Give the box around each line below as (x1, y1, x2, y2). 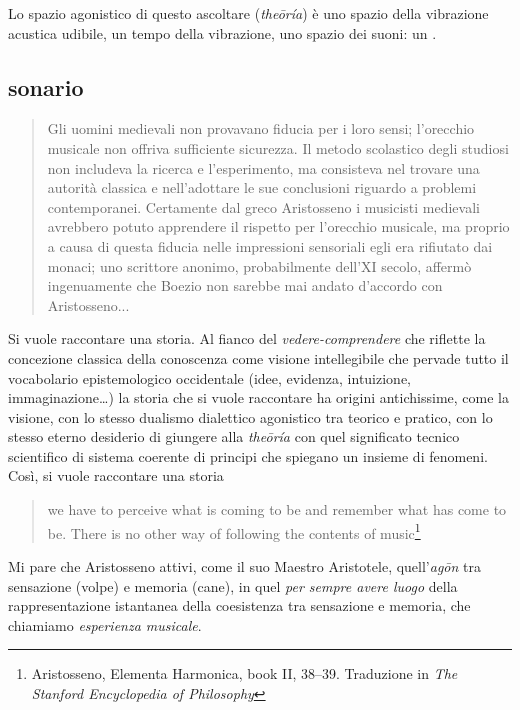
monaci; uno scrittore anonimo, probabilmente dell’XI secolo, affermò (47, 255, 472, 276)
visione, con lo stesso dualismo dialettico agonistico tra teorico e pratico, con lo (8, 406, 493, 427)
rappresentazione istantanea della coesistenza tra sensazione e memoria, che (8, 595, 471, 616)
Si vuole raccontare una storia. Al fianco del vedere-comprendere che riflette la (8, 328, 486, 349)
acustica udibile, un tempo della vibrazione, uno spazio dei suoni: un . (8, 22, 437, 43)
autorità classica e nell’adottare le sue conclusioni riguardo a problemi (47, 177, 477, 198)
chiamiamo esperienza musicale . (8, 614, 202, 635)
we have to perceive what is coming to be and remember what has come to (47, 499, 507, 520)
